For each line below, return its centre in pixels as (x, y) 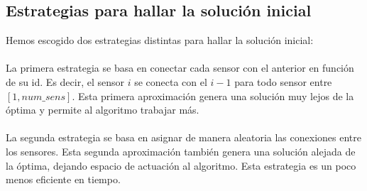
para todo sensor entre (283, 81)
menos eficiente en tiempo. (63, 179)
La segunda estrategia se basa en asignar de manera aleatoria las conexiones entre (183, 137)
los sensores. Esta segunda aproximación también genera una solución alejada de (181, 151)
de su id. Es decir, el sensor (65, 81)
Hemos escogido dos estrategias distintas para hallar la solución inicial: (160, 40)
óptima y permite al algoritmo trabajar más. (103, 110)
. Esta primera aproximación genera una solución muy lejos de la (213, 95)
